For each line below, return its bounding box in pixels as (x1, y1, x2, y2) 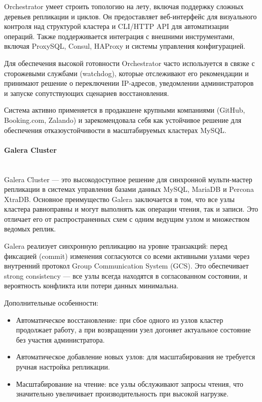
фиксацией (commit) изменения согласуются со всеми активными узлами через (4, 250, 250, 261)
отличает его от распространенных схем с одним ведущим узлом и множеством (4, 213, 250, 224)
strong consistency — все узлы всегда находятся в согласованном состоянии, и (4, 270, 247, 281)
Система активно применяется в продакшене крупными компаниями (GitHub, (4, 105, 245, 115)
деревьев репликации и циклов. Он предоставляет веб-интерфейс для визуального (4, 11, 257, 21)
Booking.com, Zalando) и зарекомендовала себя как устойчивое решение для (4, 114, 242, 125)
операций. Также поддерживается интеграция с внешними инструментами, (4, 30, 235, 41)
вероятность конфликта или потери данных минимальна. (4, 280, 179, 291)
